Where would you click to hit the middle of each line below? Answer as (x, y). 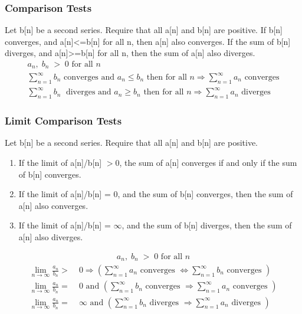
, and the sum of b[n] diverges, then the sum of (207, 225)
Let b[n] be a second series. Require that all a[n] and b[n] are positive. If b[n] (144, 30)
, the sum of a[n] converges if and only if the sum (208, 162)
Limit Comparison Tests (63, 121)
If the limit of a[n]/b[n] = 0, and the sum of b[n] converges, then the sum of (156, 194)
